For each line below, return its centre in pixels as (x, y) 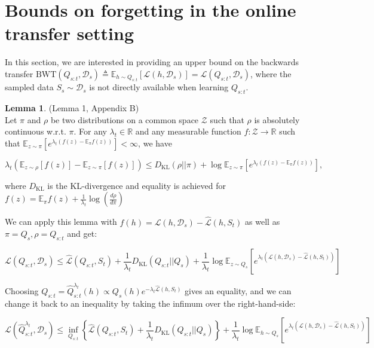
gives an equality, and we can (238, 290)
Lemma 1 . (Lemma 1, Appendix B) (72, 108)
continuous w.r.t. (36, 131)
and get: (82, 233)
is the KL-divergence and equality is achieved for (137, 185)
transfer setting (70, 33)
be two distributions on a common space (125, 119)
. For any (90, 131)
